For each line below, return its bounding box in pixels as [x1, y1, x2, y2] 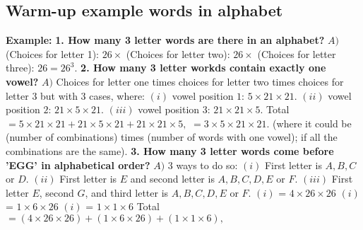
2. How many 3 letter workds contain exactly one [81, 60, 326, 75]
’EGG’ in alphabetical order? [6, 157, 150, 172]
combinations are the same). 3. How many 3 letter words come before [6, 143, 334, 158]
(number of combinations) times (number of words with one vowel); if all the [6, 130, 338, 144]
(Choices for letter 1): [6, 46, 99, 61]
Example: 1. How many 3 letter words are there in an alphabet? [6, 33, 325, 47]
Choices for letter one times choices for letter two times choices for [56, 74, 344, 88]
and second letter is [130, 171, 215, 186]
